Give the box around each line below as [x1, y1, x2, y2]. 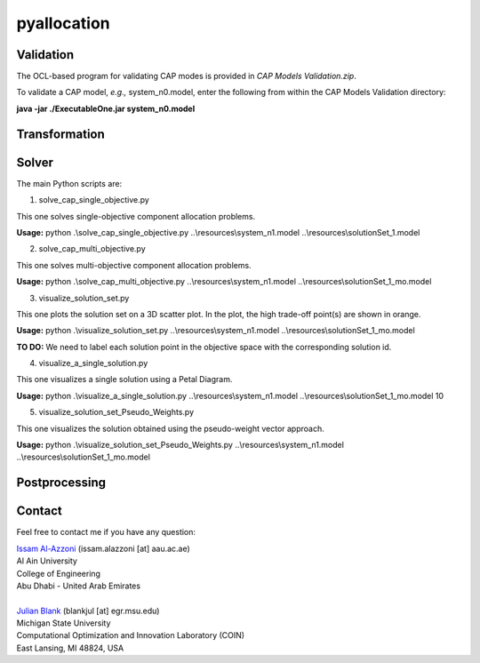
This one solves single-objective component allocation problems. [16, 211, 256, 221]
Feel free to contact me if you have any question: [16, 527, 196, 538]
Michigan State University [16, 618, 111, 628]
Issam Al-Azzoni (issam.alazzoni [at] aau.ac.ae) [16, 543, 190, 554]
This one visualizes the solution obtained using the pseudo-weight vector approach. [16, 423, 324, 434]
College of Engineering [16, 568, 101, 579]
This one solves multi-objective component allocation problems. [16, 260, 252, 270]
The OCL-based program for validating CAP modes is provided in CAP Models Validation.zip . [16, 71, 357, 82]
